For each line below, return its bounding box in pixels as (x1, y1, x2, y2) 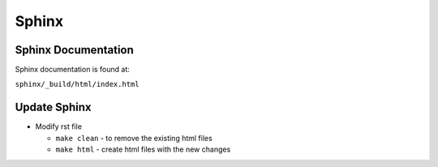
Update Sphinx (15, 101, 92, 114)
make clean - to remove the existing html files (55, 133, 213, 143)
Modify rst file (35, 122, 83, 131)
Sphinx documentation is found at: (15, 65, 130, 75)
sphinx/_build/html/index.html (15, 79, 140, 89)
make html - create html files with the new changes (55, 144, 231, 154)
